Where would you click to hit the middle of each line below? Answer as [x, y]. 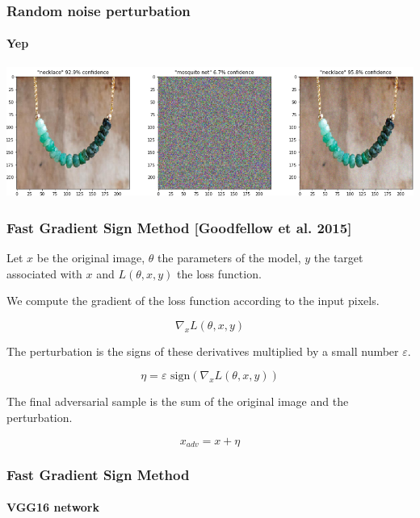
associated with [44, 273]
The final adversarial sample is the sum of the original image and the [178, 401]
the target [338, 257]
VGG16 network [53, 507]
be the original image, [91, 257]
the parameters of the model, [229, 257]
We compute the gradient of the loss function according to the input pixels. [193, 301]
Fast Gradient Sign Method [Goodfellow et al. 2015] [179, 227]
